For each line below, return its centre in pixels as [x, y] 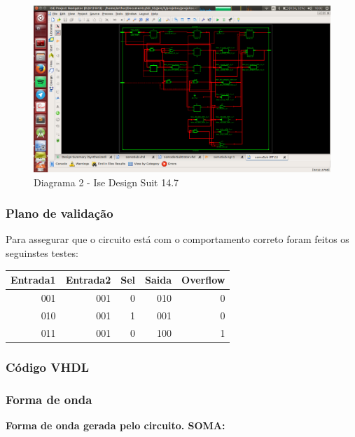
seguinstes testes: [42, 253]
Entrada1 [33, 280]
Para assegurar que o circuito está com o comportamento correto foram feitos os [177, 239]
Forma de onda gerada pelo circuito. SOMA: [116, 425]
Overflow [203, 280]
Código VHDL [47, 367]
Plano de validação [60, 213]
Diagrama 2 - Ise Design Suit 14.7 [106, 182]
